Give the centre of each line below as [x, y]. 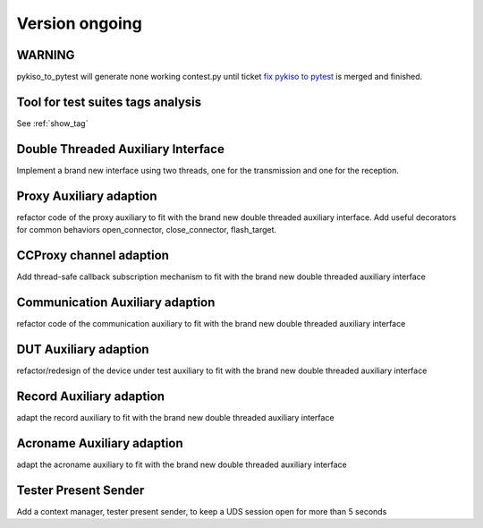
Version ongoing [79, 23]
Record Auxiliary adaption [91, 396]
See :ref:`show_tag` [52, 123]
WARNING [46, 55]
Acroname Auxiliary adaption [100, 443]
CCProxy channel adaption [93, 255]
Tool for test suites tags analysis [109, 102]
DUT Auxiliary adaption [83, 349]
